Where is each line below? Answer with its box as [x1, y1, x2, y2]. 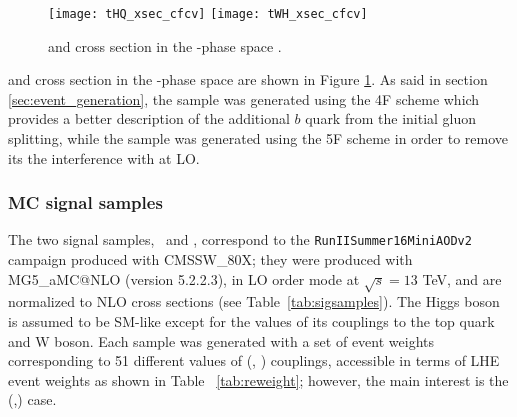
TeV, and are [422, 268, 502, 289]
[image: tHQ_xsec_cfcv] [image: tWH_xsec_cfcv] [48, 7, 368, 21]
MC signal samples [8, 190, 163, 215]
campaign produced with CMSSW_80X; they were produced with [8, 249, 413, 270]
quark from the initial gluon [305, 108, 477, 129]
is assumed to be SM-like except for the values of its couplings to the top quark [8, 311, 495, 332]
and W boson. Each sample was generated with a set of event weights [8, 330, 435, 351]
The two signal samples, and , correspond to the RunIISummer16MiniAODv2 [8, 229, 472, 250]
